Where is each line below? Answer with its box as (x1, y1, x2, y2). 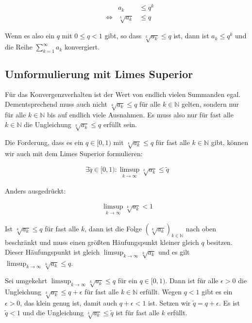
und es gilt (158, 246, 190, 257)
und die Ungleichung (22, 307, 84, 317)
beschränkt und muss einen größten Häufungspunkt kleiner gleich (5, 237, 199, 247)
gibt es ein (202, 287, 233, 297)
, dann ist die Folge (84, 223, 142, 233)
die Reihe (5, 42, 33, 52)
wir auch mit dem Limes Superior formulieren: (5, 148, 143, 158)
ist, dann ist (173, 31, 209, 41)
